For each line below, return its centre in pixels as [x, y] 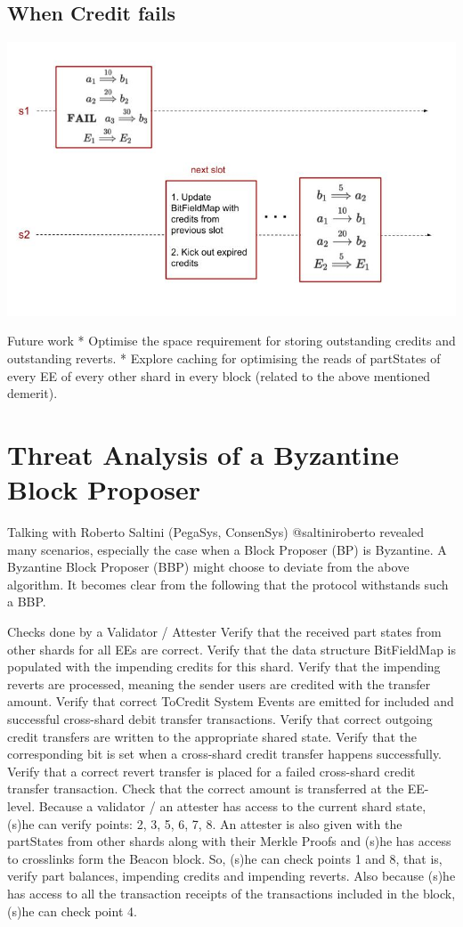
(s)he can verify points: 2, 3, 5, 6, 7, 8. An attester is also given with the [205, 823]
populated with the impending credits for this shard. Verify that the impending [224, 667]
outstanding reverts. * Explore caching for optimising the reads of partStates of [224, 358]
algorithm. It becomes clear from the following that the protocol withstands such [228, 584]
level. [21, 805]
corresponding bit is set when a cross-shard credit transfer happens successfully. [225, 754]
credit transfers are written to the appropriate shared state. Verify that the [212, 736]
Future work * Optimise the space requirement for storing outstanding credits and [231, 341]
